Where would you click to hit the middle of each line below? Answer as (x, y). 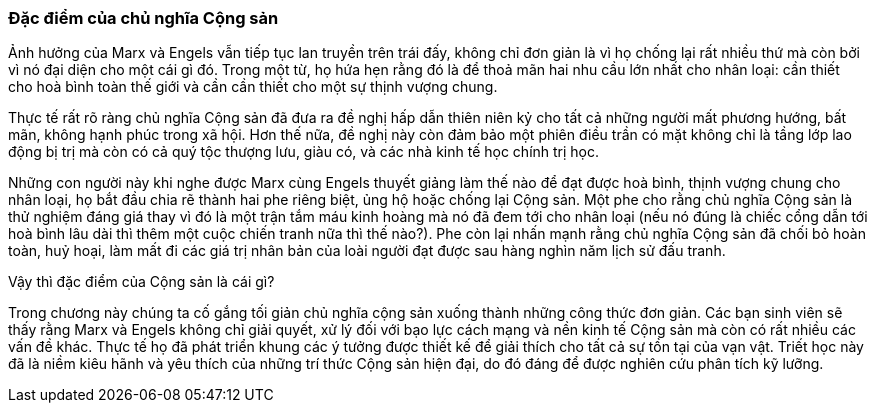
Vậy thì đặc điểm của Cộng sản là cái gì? (141, 282)
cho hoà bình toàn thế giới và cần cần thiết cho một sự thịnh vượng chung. (253, 87)
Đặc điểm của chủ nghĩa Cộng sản (143, 18)
